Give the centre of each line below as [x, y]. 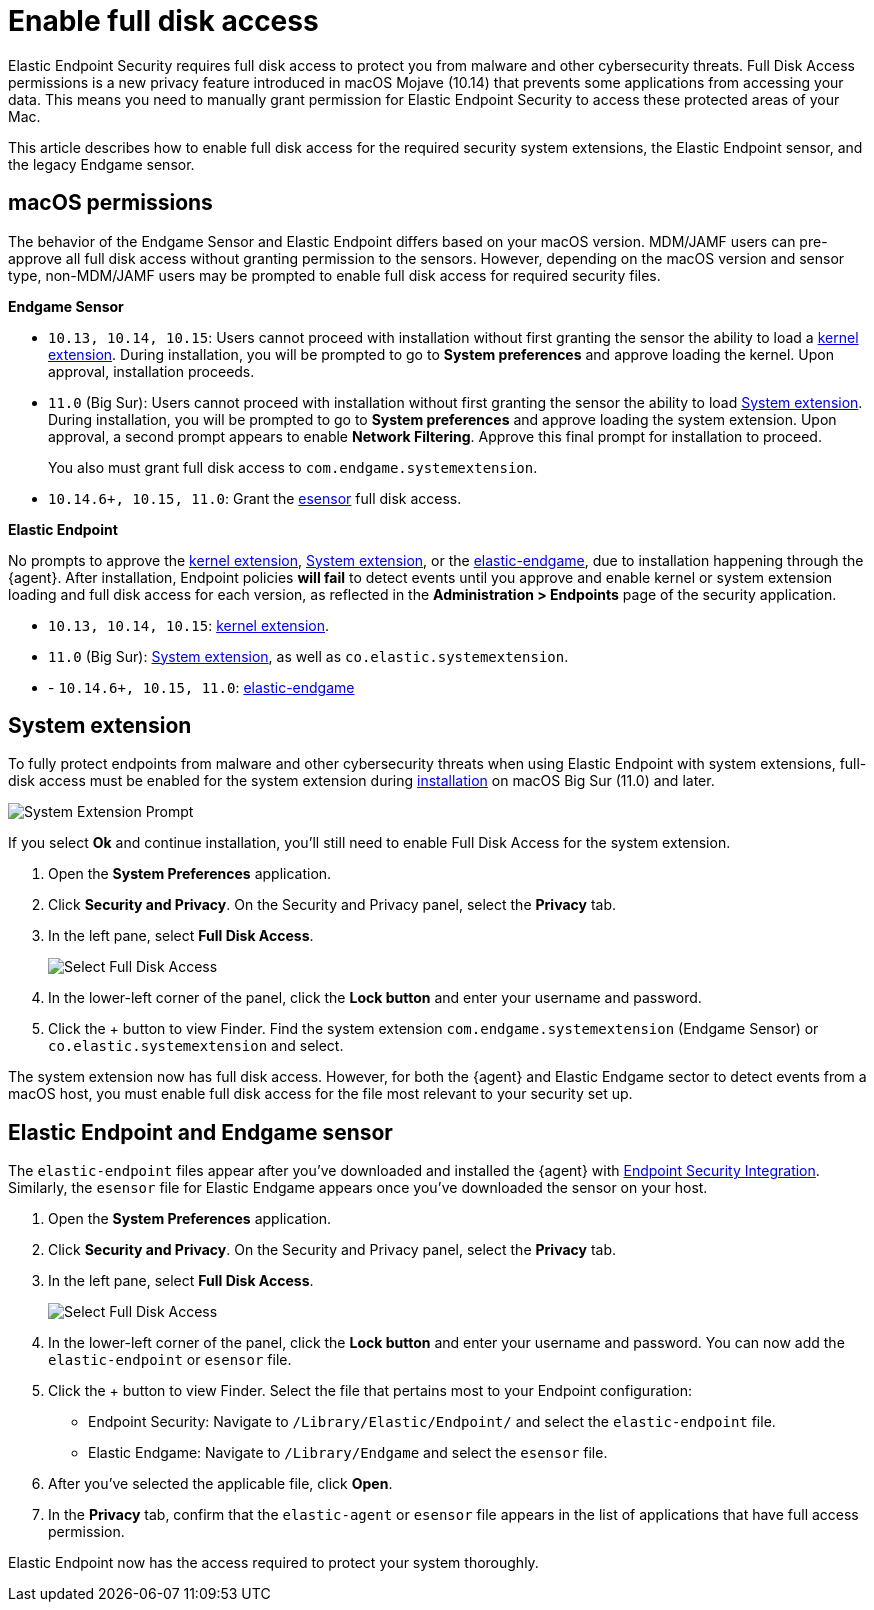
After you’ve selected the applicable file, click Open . [220, 1484]
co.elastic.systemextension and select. [196, 1046]
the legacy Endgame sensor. [101, 164]
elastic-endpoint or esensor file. [170, 1360]
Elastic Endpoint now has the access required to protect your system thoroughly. [273, 1563]
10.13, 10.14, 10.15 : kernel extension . [189, 625]
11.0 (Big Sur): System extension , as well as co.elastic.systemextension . [308, 656]
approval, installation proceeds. [151, 371]
